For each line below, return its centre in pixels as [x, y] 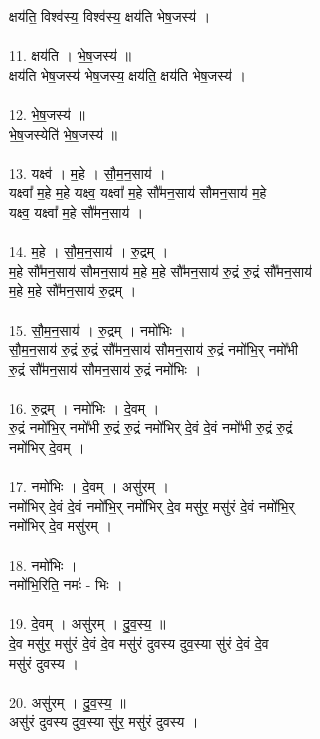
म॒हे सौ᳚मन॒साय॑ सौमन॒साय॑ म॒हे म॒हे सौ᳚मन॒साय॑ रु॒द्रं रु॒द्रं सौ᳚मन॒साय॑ [160, 270]
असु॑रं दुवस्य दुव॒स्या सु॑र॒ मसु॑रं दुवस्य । [104, 721]
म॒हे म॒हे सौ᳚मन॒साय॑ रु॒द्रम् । [73, 290]
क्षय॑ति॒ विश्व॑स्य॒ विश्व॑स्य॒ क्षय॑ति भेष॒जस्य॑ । [110, 16]
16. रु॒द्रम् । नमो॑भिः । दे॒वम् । [84, 407]
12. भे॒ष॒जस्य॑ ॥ [47, 113]
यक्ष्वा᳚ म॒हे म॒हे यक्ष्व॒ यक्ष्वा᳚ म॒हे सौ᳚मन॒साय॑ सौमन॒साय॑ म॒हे [138, 192]
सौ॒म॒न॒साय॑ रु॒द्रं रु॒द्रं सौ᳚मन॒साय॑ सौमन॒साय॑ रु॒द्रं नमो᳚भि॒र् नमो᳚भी [153, 349]
